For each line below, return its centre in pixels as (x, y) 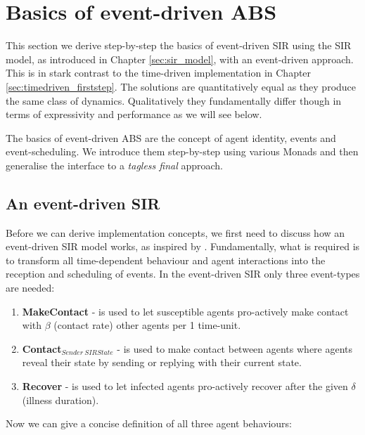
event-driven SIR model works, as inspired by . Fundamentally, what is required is (183, 246)
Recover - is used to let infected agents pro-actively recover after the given (185, 386)
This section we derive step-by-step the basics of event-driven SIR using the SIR (179, 45)
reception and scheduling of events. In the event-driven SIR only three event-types (183, 274)
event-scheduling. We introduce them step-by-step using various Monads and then (182, 151)
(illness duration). (60, 400)
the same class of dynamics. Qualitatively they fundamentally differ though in (174, 100)
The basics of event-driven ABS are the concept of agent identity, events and (171, 137)
